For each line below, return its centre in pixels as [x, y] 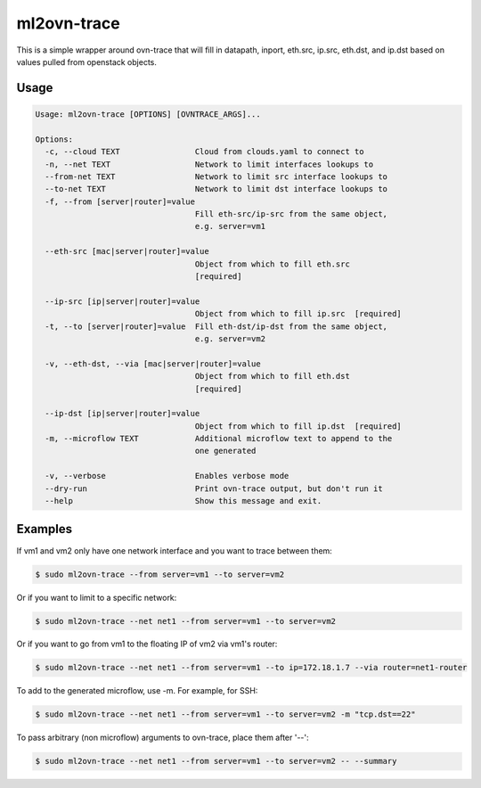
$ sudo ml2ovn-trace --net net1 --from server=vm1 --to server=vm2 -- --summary [216, 761]
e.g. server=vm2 [230, 338]
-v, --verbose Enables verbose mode [167, 476]
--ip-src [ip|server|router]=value [122, 301]
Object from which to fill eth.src [273, 264]
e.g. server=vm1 [230, 226]
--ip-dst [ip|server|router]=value [122, 414]
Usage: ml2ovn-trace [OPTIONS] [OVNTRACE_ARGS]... [148, 114]
